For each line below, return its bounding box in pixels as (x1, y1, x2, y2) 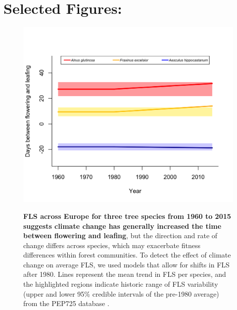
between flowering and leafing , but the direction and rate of (23, 230, 218, 241)
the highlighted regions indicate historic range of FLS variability (23, 279, 218, 289)
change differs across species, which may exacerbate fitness (23, 240, 200, 250)
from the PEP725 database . (23, 298, 109, 309)
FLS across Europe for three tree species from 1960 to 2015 (23, 210, 231, 221)
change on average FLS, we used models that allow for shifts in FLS (23, 259, 230, 269)
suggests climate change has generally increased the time (23, 220, 222, 231)
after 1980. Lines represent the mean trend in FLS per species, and (23, 269, 226, 279)
